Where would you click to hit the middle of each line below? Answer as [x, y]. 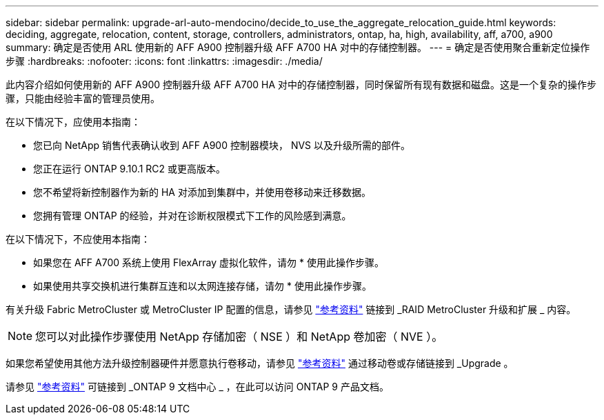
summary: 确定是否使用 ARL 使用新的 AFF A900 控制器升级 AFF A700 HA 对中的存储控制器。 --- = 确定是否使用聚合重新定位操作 [298, 47]
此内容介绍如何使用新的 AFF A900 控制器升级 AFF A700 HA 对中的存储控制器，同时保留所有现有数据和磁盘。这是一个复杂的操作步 [301, 84]
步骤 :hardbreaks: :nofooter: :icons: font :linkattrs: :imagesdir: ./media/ [164, 61]
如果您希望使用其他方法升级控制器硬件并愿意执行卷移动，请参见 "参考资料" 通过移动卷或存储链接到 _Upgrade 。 [260, 363]
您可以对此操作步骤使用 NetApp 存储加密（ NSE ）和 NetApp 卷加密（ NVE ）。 [239, 337]
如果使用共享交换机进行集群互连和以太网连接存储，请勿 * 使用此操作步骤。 [202, 286]
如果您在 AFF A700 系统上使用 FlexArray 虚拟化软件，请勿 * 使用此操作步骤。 [209, 262]
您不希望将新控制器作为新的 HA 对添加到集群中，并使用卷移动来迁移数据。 [202, 192]
